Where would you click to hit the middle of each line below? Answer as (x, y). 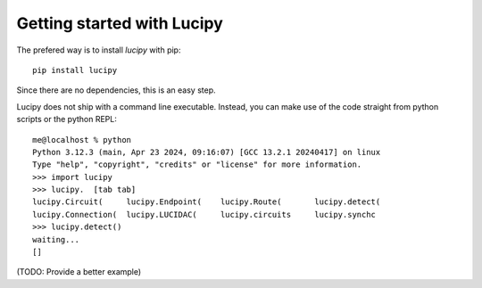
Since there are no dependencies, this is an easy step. (116, 90)
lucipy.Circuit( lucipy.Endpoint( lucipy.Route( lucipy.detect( (207, 202)
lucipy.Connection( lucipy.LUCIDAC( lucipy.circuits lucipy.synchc (204, 214)
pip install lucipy (75, 70)
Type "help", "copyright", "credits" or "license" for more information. (197, 165)
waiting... (56, 239)
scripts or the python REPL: (67, 119)
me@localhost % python (82, 140)
